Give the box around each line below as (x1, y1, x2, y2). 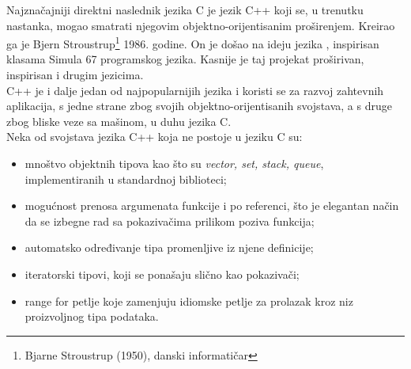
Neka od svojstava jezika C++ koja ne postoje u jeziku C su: (6, 128, 303, 145)
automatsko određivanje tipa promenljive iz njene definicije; (25, 239, 314, 256)
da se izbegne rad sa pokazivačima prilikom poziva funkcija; (25, 212, 315, 229)
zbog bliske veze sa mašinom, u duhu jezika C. (6, 112, 232, 129)
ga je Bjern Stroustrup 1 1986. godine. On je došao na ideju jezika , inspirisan (6, 33, 379, 51)
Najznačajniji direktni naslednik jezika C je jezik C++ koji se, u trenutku (6, 2, 364, 17)
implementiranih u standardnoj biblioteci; (25, 170, 227, 187)
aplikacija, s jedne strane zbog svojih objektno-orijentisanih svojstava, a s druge (6, 97, 392, 114)
